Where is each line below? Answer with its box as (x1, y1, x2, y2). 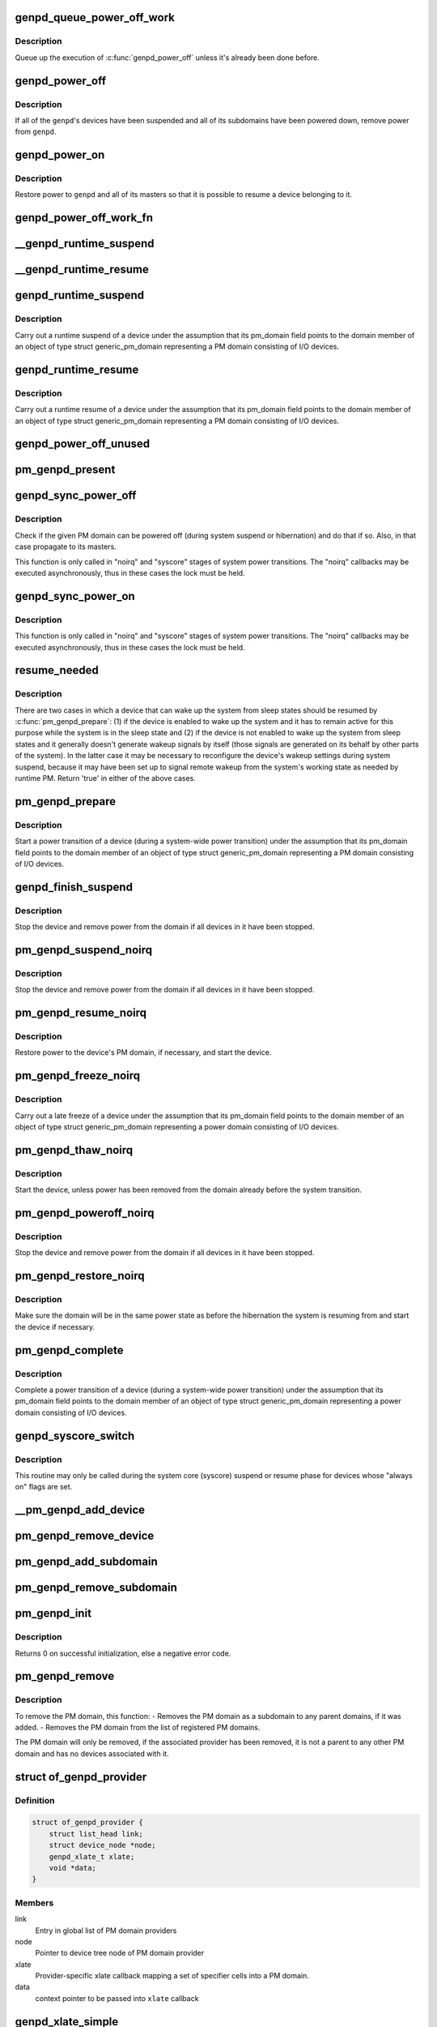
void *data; (49, 1863, 97, 1872)
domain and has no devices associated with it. (15, 1748, 169, 1759)
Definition (15, 1794, 55, 1806)
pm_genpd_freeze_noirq (15, 1069, 141, 1082)
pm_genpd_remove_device (15, 1529, 155, 1543)
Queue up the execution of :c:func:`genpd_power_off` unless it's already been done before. (15, 53, 320, 62)
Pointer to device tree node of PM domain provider (35, 1948, 205, 1958)
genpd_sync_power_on (15, 589, 135, 603)
